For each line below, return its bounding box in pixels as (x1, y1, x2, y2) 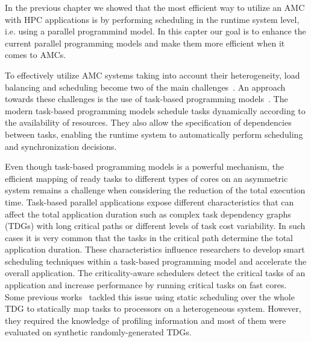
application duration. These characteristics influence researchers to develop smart (5, 243, 305, 256)
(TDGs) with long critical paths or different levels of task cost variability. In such (5, 219, 306, 232)
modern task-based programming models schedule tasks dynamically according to (5, 104, 306, 117)
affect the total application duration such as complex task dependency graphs (5, 207, 291, 220)
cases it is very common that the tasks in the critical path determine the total (5, 231, 294, 244)
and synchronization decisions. (5, 140, 117, 152)
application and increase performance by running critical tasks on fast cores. (5, 279, 287, 291)
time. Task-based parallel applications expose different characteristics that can (5, 195, 294, 208)
